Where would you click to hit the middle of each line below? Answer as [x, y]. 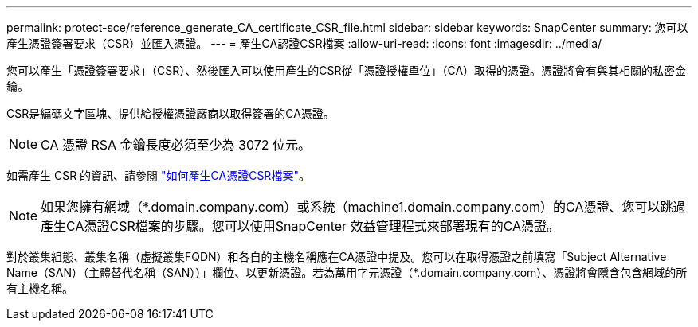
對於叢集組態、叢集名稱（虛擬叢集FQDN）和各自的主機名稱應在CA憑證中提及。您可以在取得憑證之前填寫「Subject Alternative [337, 257]
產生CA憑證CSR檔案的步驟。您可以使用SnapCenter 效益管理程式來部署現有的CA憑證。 [300, 226]
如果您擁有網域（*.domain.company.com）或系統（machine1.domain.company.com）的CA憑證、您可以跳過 [363, 207]
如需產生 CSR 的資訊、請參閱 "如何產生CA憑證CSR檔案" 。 [158, 175]
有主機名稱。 [40, 288]
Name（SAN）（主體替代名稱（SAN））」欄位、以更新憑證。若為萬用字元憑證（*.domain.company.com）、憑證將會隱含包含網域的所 [347, 272]
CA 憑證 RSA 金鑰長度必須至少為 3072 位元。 [176, 145]
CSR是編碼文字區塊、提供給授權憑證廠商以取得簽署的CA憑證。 [171, 113]
